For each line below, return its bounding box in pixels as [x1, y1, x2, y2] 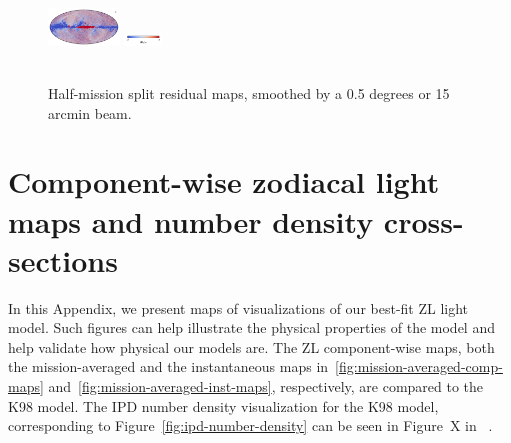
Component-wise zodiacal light [8, 161, 440, 202]
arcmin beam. [48, 102, 132, 123]
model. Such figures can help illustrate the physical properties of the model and [8, 317, 495, 338]
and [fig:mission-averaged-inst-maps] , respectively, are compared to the [48, 376, 484, 397]
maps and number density [8, 200, 374, 241]
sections [8, 239, 118, 280]
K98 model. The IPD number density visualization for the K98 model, [8, 395, 439, 416]
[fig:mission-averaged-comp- [335, 356, 503, 377]
